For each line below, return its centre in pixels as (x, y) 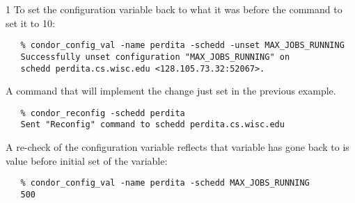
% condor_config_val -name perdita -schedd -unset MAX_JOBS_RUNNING (182, 46)
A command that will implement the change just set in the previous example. (171, 91)
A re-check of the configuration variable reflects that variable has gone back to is (177, 147)
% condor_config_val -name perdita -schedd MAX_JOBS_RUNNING (165, 183)
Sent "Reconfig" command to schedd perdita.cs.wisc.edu (152, 125)
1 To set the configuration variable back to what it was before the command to (174, 9)
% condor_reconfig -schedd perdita (103, 113)
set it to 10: (30, 23)
